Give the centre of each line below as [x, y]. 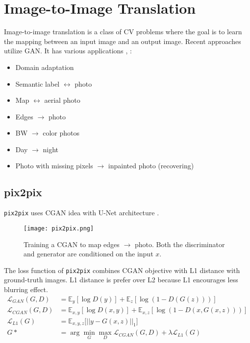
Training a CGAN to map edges [72, 244]
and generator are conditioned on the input [88, 254]
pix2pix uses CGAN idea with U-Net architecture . [82, 213]
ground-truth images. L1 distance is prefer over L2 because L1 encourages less [121, 280]
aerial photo [62, 100]
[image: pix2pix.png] [59, 228]
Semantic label [37, 83]
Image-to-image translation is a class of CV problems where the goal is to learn [123, 32]
